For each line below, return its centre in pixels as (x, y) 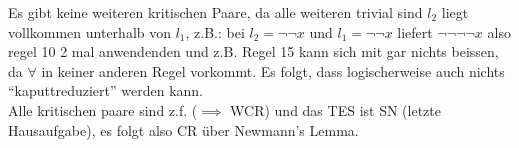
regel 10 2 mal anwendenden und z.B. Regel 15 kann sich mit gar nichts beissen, (253, 51)
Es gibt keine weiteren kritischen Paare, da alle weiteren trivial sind (215, 12)
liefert (415, 31)
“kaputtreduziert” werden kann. (105, 90)
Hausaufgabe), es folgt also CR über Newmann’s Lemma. (183, 129)
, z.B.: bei (215, 31)
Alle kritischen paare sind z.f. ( (103, 109)
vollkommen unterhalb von (90, 31)
